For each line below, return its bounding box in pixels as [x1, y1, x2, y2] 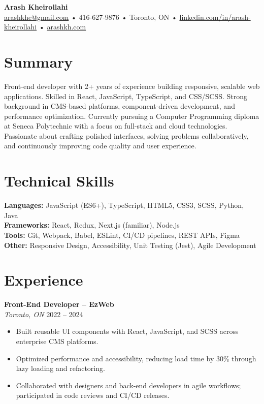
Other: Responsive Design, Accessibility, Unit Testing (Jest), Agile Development [4, 239, 256, 250]
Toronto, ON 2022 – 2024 [4, 308, 83, 319]
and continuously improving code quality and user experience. [4, 140, 196, 151]
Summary [4, 51, 73, 72]
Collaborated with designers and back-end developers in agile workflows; [16, 380, 241, 390]
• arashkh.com [39, 21, 86, 32]
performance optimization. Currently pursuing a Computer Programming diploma [4, 110, 259, 121]
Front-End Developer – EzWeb [4, 299, 114, 309]
